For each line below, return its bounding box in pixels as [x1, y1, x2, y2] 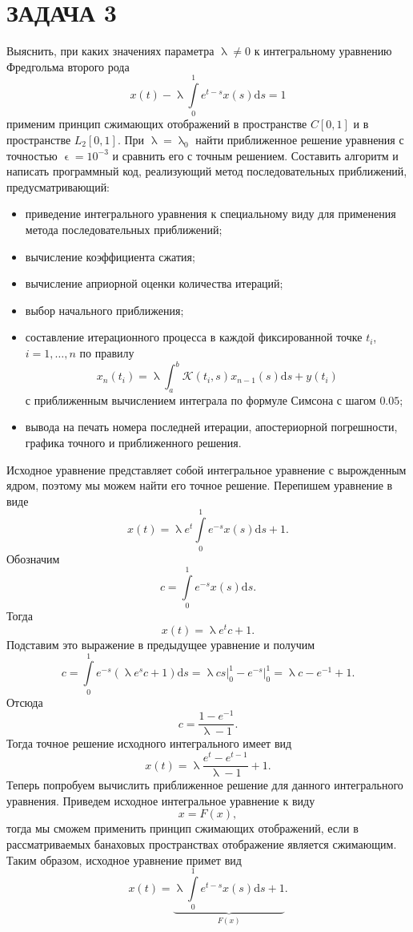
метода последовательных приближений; [25, 221, 223, 237]
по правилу [79, 344, 134, 361]
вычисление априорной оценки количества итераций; [25, 275, 283, 292]
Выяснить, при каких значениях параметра [6, 42, 215, 59]
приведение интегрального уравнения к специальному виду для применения [25, 205, 396, 222]
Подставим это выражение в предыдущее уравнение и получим [6, 635, 315, 652]
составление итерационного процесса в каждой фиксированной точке [25, 329, 363, 345]
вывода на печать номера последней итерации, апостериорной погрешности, [25, 418, 398, 435]
